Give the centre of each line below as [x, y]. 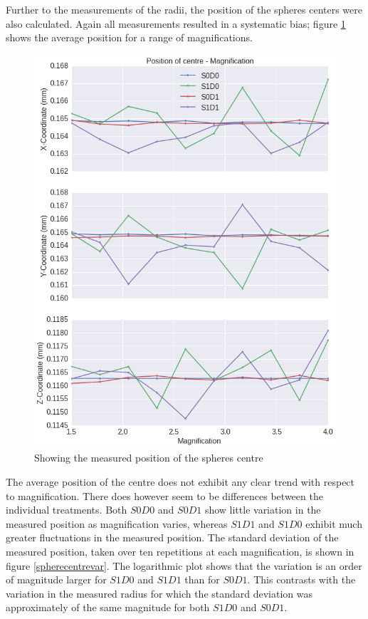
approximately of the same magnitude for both [108, 607]
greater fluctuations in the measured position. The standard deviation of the [172, 537]
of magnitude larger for [56, 579]
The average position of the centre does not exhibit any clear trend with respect [180, 481]
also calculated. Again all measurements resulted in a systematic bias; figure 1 [176, 23]
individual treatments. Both [67, 510]
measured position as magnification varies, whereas [117, 523]
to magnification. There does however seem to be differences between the [164, 495]
